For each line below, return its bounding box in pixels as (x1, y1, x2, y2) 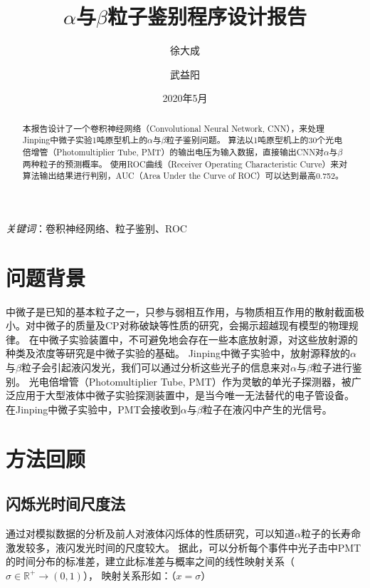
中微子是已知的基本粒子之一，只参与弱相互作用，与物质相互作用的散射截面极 (6, 304, 364, 319)
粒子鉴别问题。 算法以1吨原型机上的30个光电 (166, 134, 343, 146)
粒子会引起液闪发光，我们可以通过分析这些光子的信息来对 (21, 360, 290, 375)
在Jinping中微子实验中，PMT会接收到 (6, 401, 181, 416)
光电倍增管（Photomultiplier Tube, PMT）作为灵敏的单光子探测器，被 (28, 373, 351, 388)
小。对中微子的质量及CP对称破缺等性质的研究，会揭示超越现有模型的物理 (6, 318, 349, 333)
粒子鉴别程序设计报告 (107, 1, 307, 31)
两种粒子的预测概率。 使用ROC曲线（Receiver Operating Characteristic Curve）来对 (22, 158, 348, 170)
